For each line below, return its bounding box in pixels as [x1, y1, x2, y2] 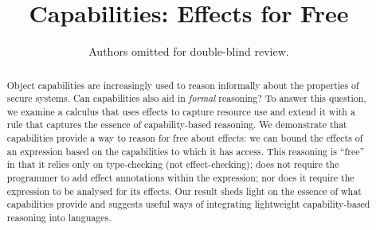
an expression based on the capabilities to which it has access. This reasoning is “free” [6, 144, 365, 158]
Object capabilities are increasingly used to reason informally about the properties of [6, 78, 359, 92]
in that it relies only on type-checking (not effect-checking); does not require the [6, 158, 339, 171]
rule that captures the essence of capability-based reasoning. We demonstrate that [6, 118, 347, 131]
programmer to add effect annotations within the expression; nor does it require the [6, 171, 354, 185]
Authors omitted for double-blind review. [88, 43, 289, 60]
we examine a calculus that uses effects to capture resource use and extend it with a [6, 104, 355, 118]
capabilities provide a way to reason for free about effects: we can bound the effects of [6, 131, 363, 145]
